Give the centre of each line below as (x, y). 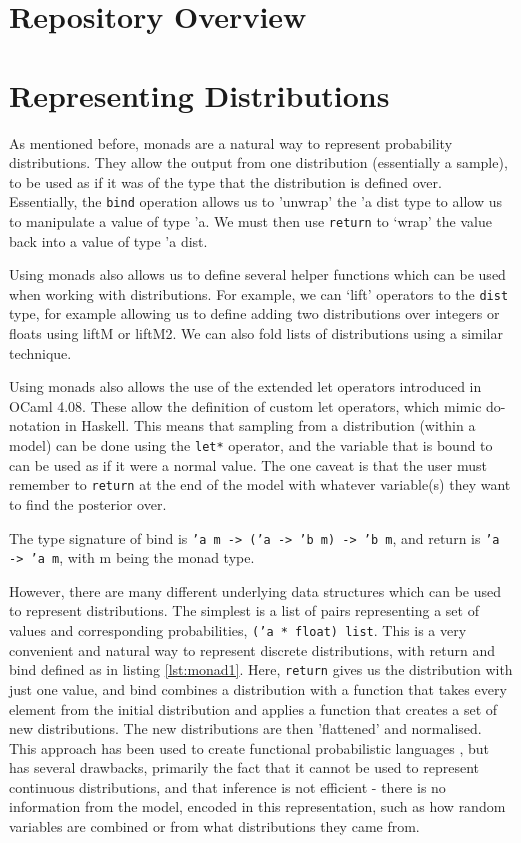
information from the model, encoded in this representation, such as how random (257, 806)
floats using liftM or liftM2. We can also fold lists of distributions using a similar (256, 333)
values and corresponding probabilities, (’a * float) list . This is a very (238, 630)
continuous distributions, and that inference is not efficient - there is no (227, 786)
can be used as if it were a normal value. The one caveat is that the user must (248, 464)
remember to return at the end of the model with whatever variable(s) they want (260, 484)
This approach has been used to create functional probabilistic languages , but (249, 747)
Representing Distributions (199, 94)
